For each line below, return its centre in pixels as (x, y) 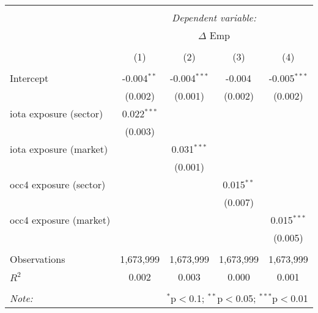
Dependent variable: (214, 17)
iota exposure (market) (59, 149)
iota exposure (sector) (57, 113)
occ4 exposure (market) (60, 220)
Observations (38, 259)
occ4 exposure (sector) (58, 184)
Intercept (29, 78)
